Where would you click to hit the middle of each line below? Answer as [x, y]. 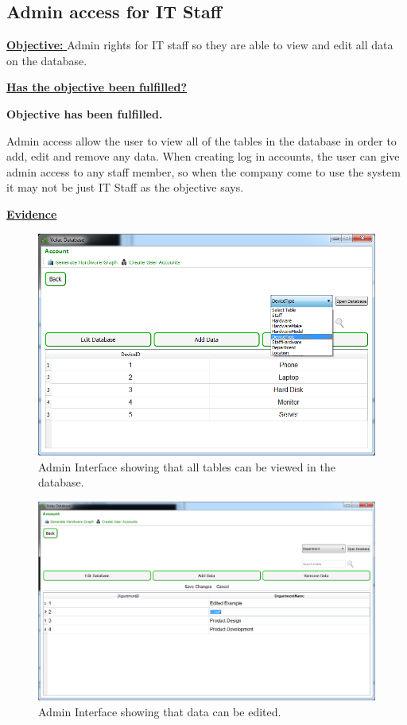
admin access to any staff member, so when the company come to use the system [203, 171]
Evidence [32, 213]
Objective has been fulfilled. [85, 113]
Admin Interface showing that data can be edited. [160, 711]
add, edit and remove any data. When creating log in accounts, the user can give [203, 156]
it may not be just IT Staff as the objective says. [125, 187]
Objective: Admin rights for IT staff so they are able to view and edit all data [200, 45]
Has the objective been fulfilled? [97, 87]
